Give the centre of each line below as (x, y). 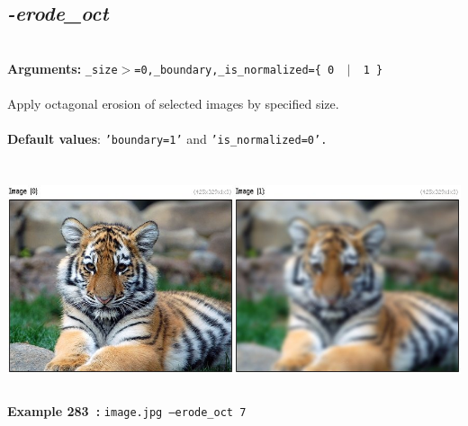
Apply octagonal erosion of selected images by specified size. (173, 104)
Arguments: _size (63, 68)
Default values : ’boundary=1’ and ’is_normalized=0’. (167, 139)
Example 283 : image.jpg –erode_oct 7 (127, 411)
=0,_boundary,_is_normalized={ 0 (234, 70)
